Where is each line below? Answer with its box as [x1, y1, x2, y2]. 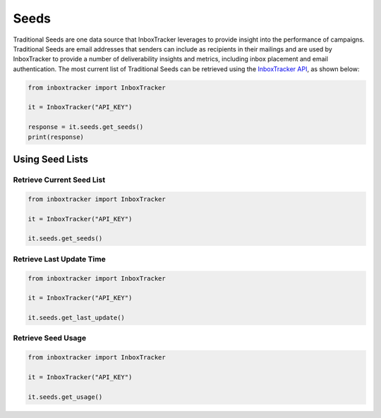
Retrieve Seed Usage [13, 333, 87, 343]
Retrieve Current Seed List [13, 175, 106, 185]
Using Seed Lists [13, 154, 88, 166]
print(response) [28, 133, 85, 141]
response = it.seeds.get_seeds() [28, 123, 144, 131]
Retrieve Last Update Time [13, 254, 106, 264]
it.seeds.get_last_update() [28, 314, 125, 322]
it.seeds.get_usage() [28, 393, 103, 401]
